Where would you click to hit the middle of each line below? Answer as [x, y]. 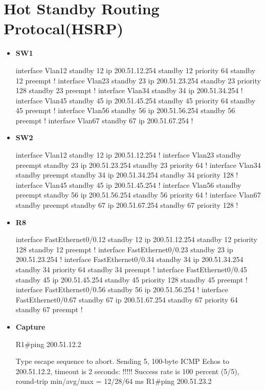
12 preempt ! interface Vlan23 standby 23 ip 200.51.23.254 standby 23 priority [138, 80]
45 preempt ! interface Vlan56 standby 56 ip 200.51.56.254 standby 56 [125, 110]
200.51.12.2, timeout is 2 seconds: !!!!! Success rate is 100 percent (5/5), [127, 371]
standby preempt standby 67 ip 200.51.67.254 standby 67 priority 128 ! [127, 205]
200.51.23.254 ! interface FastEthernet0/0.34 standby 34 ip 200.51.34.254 [129, 259]
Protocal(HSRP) [64, 28]
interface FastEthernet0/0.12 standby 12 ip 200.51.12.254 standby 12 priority [136, 239]
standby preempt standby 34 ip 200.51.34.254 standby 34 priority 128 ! [127, 175]
